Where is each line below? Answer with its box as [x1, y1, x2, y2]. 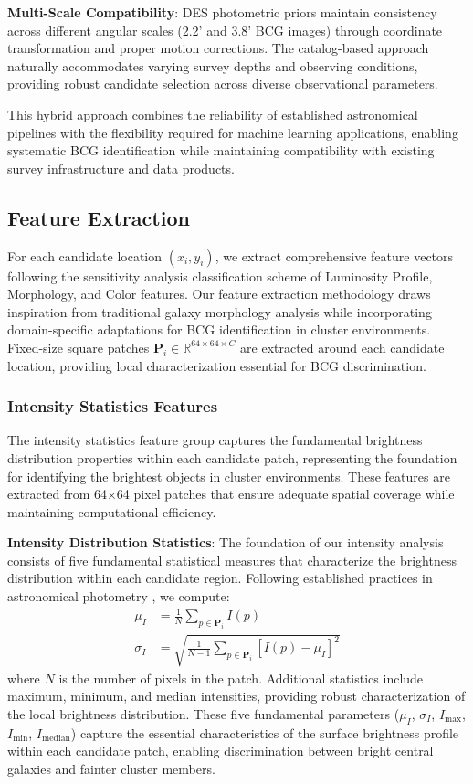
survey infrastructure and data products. [7, 158, 235, 177]
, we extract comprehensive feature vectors [215, 246, 454, 265]
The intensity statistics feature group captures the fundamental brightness [7, 430, 423, 450]
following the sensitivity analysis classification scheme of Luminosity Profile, [7, 266, 433, 285]
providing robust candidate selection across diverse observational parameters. [7, 74, 438, 93]
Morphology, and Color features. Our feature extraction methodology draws [7, 284, 431, 303]
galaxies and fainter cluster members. [7, 758, 215, 778]
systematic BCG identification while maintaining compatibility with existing [7, 141, 435, 160]
